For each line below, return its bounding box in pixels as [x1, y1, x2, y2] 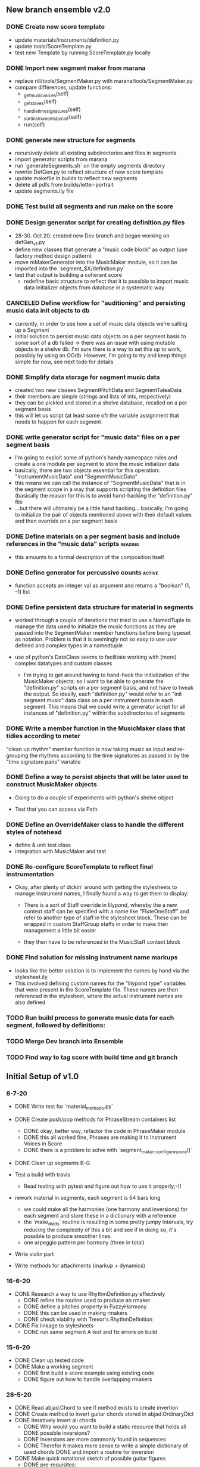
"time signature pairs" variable [6, 758, 81, 765]
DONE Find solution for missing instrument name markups [6, 953, 178, 962]
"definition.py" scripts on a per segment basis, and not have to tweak [23, 684, 194, 691]
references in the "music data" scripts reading [6, 540, 139, 548]
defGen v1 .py [14, 238, 46, 247]
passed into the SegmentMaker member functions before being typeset [14, 629, 191, 637]
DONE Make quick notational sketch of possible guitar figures [14, 1455, 166, 1462]
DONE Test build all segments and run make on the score [6, 202, 174, 211]
